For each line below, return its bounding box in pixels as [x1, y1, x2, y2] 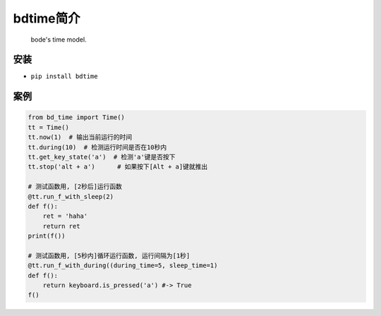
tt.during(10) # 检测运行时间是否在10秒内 [28, 143, 167, 151]
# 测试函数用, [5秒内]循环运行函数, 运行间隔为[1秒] [28, 251, 190, 260]
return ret [42, 222, 80, 230]
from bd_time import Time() [28, 114, 125, 121]
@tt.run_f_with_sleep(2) [28, 193, 114, 200]
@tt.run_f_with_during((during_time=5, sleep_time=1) [28, 262, 218, 269]
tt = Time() [28, 123, 70, 131]
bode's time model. [30, 35, 87, 44]
